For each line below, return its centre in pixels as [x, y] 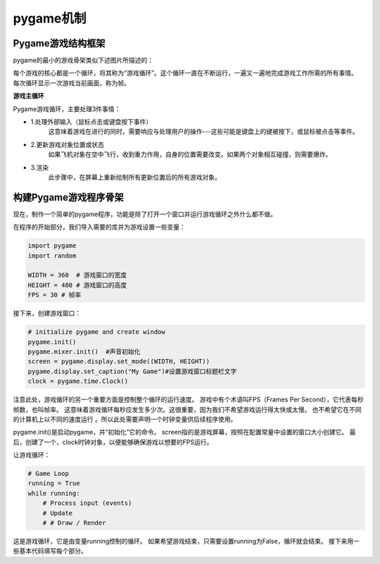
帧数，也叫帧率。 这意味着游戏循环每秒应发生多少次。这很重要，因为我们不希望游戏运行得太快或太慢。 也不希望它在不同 [187, 409]
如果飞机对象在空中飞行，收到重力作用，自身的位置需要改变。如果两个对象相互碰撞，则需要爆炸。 [190, 154]
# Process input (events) [87, 503]
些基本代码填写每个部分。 [50, 551]
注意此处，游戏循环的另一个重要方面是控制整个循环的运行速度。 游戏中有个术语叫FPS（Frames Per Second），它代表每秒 [188, 400]
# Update [58, 513]
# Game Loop [49, 474]
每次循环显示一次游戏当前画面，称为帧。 [71, 83]
